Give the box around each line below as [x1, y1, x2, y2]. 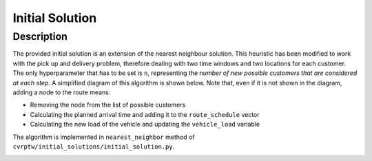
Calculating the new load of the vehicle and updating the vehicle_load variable [30, 120, 260, 129]
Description [12, 30, 68, 43]
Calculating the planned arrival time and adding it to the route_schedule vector [30, 110, 260, 118]
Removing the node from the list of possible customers [30, 100, 186, 109]
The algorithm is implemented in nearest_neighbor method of [12, 133, 195, 141]
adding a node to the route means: [12, 88, 111, 96]
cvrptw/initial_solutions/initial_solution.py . [12, 142, 175, 151]
